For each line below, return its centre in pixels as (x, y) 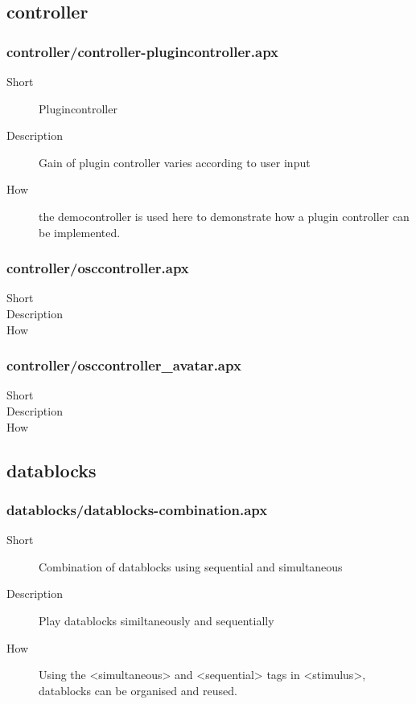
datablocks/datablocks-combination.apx (137, 509)
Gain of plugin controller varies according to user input (175, 162)
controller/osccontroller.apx (98, 268)
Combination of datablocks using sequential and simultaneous (191, 566)
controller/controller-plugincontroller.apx (143, 51)
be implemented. (80, 232)
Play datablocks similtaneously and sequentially (157, 620)
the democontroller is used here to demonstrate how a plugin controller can (224, 216)
